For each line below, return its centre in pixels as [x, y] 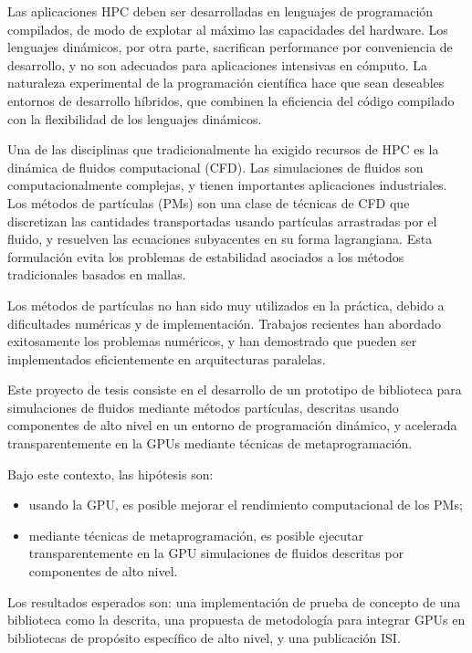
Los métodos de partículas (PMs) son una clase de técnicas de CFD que [209, 202]
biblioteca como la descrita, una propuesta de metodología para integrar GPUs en [236, 620]
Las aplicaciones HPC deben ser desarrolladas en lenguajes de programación [220, 11]
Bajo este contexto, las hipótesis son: [110, 474]
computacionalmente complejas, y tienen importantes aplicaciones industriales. [227, 185]
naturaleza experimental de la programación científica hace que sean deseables [226, 83]
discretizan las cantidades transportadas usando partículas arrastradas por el [222, 221]
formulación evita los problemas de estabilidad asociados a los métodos [206, 256]
